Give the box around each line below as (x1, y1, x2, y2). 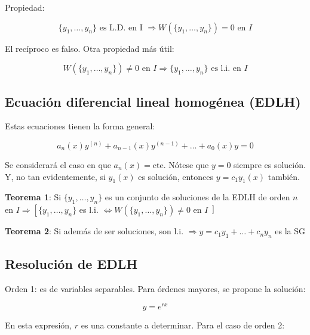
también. (268, 170, 300, 182)
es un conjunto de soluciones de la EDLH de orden (105, 191, 290, 203)
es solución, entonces (138, 170, 214, 182)
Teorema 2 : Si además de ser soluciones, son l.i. (5, 225, 184, 237)
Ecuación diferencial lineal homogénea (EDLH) (5, 92, 301, 110)
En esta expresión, (5, 318, 72, 331)
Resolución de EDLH (5, 255, 138, 273)
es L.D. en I (99, 23, 143, 32)
